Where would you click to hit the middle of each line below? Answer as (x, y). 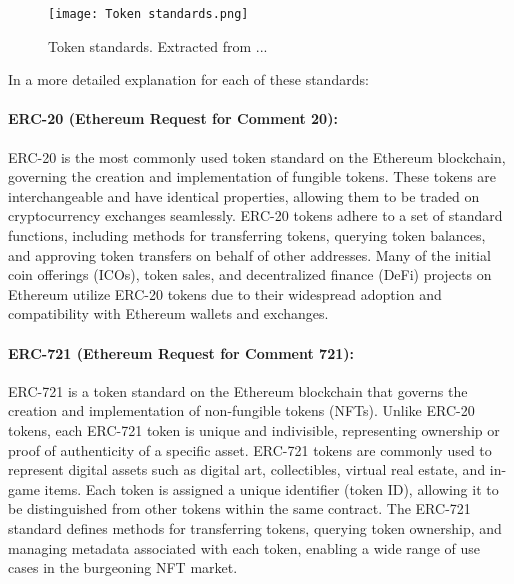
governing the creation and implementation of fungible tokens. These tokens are (252, 176)
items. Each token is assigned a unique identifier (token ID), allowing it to (271, 488)
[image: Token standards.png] (148, 14)
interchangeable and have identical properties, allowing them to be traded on (244, 195)
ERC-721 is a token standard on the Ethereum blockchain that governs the (238, 390)
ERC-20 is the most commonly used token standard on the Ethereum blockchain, (257, 156)
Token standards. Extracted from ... (158, 45)
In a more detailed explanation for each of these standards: (188, 79)
